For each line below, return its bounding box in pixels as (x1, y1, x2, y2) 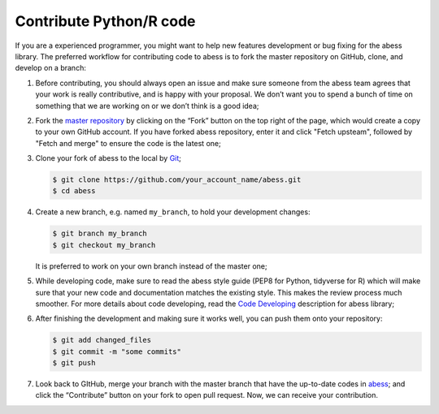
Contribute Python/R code (15, 12, 196, 30)
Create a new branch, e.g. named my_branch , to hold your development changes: (35, 207, 311, 217)
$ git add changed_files (52, 335, 152, 345)
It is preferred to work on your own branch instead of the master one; (35, 261, 267, 271)
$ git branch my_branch (52, 229, 148, 239)
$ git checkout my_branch (52, 240, 156, 249)
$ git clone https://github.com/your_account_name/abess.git (52, 175, 302, 184)
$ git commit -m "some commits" (52, 347, 182, 356)
